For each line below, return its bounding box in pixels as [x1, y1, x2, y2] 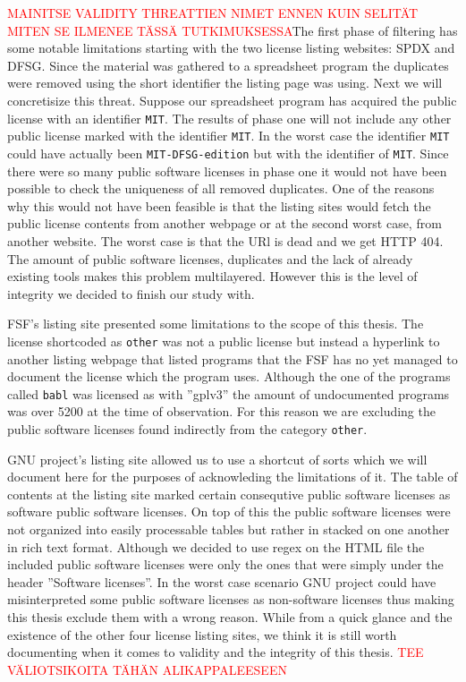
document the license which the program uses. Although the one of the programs [7, 367, 451, 386]
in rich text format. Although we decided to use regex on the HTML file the [7, 537, 425, 556]
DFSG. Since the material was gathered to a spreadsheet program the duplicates [7, 55, 449, 74]
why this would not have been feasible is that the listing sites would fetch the [7, 196, 431, 215]
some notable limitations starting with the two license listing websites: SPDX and [7, 38, 455, 57]
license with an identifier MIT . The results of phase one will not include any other [7, 108, 452, 127]
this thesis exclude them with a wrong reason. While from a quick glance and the [7, 607, 453, 626]
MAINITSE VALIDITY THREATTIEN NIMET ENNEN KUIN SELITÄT [7, 4, 419, 21]
